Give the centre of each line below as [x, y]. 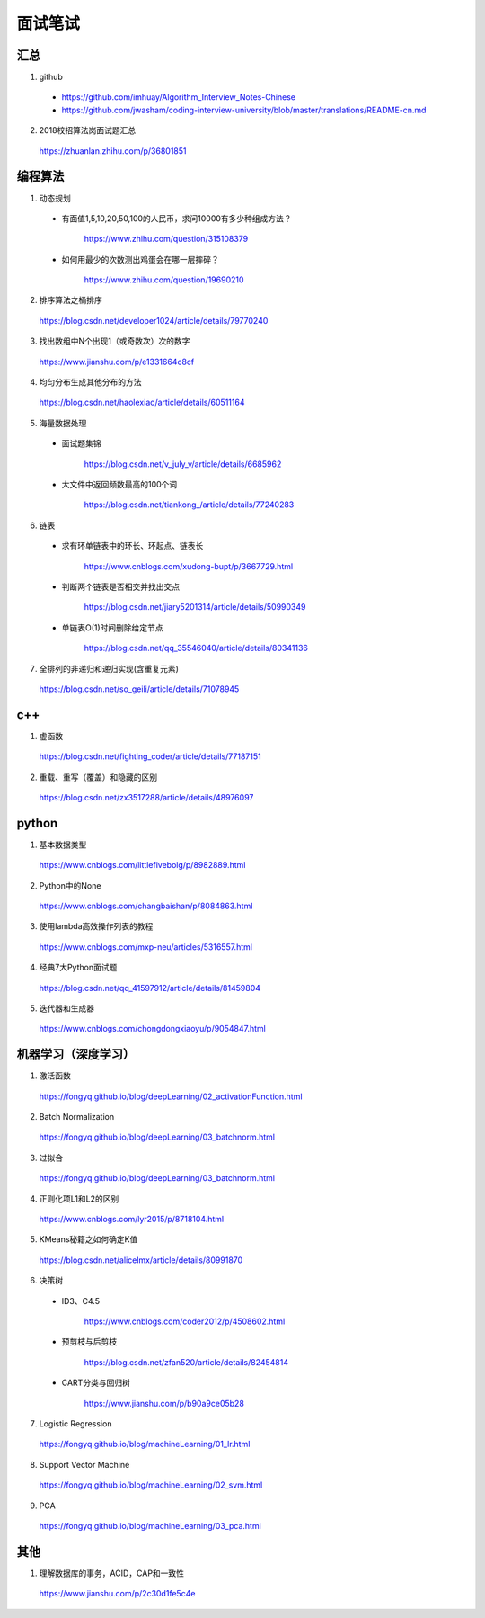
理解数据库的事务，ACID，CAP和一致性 [111, 1573]
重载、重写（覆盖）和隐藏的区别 [98, 777]
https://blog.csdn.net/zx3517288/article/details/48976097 [146, 797]
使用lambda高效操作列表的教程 [96, 926]
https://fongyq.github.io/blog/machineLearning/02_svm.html [151, 1485]
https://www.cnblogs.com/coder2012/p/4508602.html [185, 1321]
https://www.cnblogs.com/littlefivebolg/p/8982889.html [142, 865]
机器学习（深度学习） [75, 1055]
